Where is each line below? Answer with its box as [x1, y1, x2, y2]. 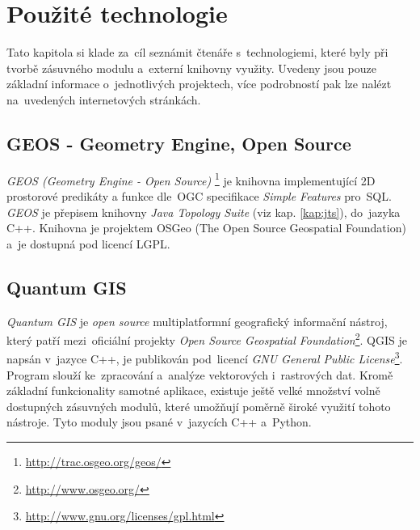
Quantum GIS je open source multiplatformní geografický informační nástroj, [6, 312, 388, 329]
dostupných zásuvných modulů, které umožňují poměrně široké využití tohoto [6, 397, 391, 414]
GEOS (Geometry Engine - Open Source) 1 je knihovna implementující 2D [6, 169, 376, 189]
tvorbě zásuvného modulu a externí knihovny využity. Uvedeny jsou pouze [6, 59, 377, 76]
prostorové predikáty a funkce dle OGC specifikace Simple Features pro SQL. [6, 187, 392, 204]
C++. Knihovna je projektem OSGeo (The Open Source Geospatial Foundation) [6, 219, 406, 236]
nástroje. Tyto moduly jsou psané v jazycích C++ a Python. [6, 413, 312, 430]
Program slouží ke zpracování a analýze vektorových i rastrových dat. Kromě [6, 366, 393, 383]
